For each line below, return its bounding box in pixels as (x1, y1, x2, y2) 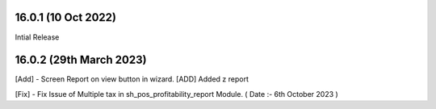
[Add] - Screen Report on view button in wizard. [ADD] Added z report (15, 74, 249, 84)
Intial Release (15, 32, 60, 42)
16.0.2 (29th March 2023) (15, 53, 147, 67)
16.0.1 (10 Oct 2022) (15, 10, 117, 24)
